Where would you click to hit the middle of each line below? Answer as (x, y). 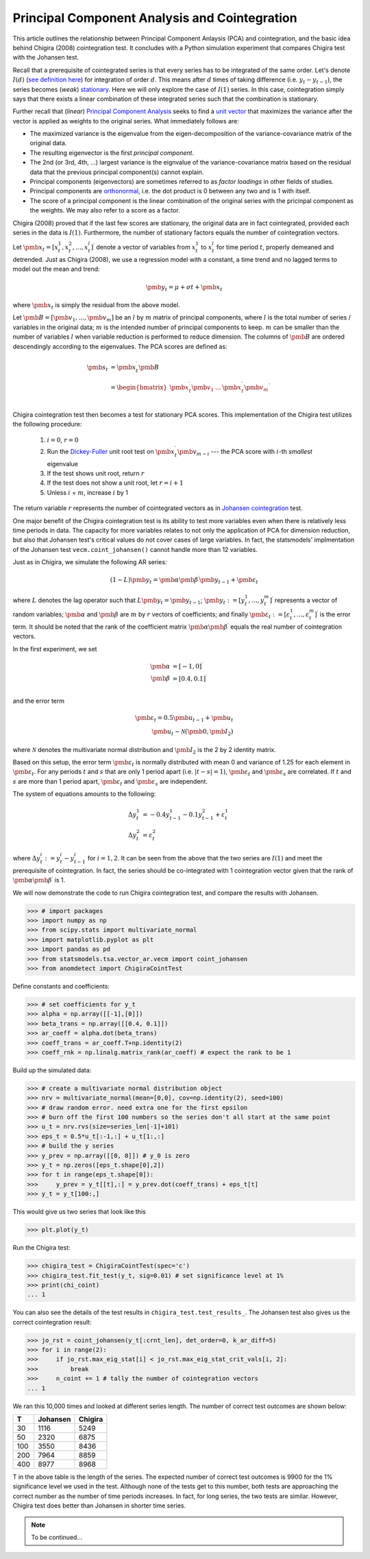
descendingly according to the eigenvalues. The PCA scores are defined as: (120, 346)
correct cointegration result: (52, 1322)
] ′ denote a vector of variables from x (143, 247)
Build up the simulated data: (52, 1070)
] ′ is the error (332, 614)
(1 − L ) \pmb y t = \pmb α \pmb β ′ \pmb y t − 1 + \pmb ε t (184, 580)
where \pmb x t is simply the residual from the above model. (97, 306)
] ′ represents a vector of (304, 600)
